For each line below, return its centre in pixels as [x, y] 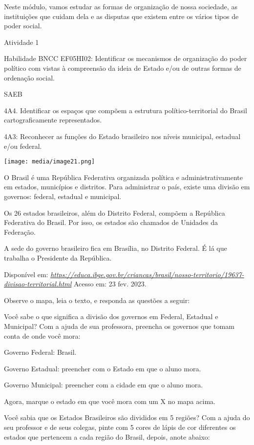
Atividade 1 [21, 42]
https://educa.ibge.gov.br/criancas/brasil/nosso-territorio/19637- [147, 274]
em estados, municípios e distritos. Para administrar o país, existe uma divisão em [127, 187]
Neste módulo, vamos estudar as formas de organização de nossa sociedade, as [121, 6]
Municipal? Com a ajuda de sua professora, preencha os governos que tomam [119, 326]
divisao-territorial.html [38, 284]
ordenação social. [29, 77]
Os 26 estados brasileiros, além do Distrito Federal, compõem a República [115, 212]
